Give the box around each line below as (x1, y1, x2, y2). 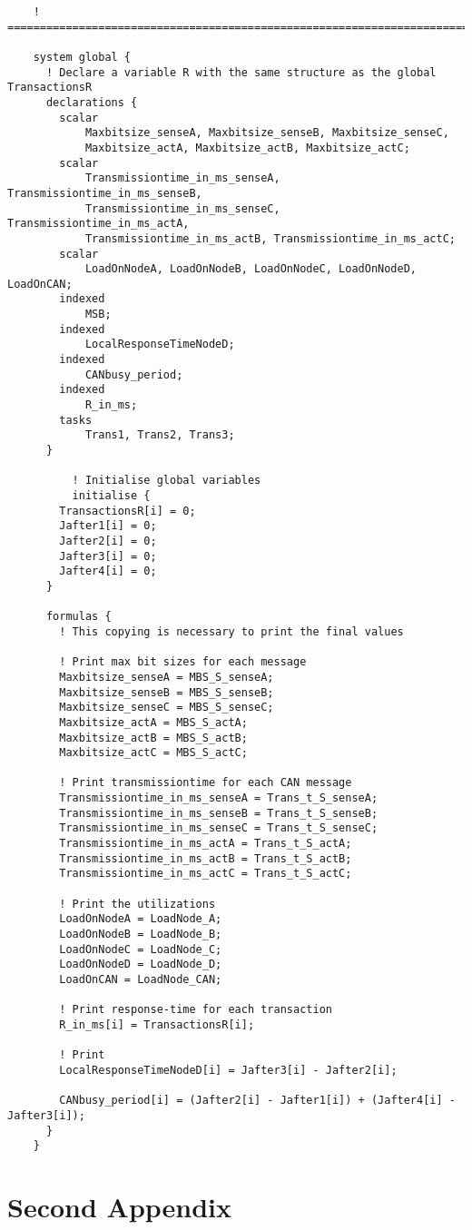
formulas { (45, 610, 112, 624)
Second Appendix (7, 1188, 232, 1225)
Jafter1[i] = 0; (59, 519, 157, 533)
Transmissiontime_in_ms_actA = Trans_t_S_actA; (59, 837, 352, 851)
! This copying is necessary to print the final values (59, 625, 404, 638)
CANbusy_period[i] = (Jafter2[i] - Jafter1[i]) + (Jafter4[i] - (59, 1094, 456, 1107)
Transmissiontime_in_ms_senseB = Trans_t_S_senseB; (59, 806, 379, 820)
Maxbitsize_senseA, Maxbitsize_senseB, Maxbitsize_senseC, (84, 126, 449, 140)
